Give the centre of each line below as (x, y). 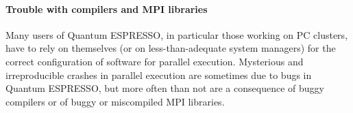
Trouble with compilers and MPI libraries (107, 9)
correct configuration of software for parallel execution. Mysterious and (155, 61)
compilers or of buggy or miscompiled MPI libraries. (115, 101)
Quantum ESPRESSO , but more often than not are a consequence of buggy (165, 88)
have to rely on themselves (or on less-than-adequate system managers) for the (171, 48)
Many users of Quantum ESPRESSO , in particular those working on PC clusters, (177, 34)
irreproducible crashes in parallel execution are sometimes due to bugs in (159, 75)
